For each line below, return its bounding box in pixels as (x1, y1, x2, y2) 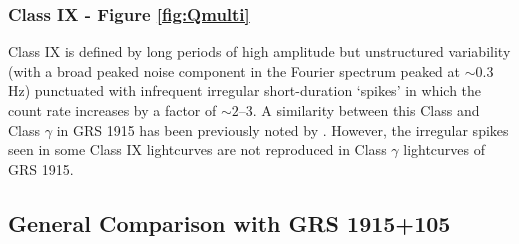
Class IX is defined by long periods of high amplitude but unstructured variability (8, 41, 511, 62)
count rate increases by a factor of (8, 100, 217, 120)
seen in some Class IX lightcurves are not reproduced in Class (8, 139, 387, 160)
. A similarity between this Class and (252, 100, 480, 120)
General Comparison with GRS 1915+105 (8, 207, 451, 238)
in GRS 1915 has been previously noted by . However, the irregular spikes (56, 119, 509, 140)
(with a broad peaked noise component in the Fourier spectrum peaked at (8, 60, 461, 81)
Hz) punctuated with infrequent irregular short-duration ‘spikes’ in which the (8, 80, 482, 101)
